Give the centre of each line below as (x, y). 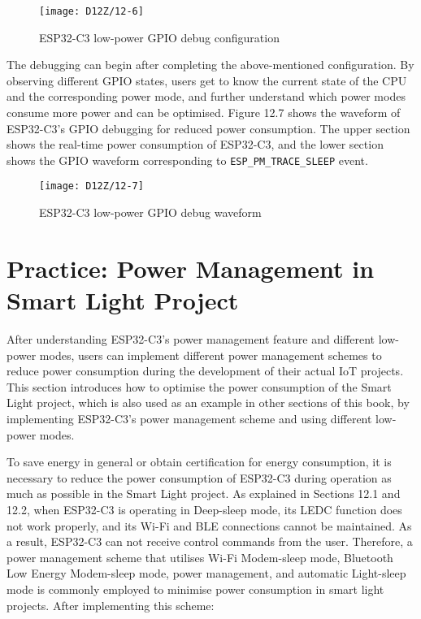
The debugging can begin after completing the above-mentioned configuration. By (210, 65)
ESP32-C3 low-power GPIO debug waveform (150, 212)
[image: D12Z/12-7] (91, 186)
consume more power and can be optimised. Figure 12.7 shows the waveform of (204, 113)
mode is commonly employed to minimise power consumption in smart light (195, 589)
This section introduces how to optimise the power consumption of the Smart (199, 386)
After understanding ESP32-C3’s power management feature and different (191, 339)
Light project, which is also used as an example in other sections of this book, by (208, 403)
